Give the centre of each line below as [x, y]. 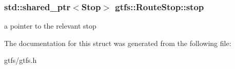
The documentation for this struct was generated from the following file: [118, 43]
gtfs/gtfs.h [21, 60]
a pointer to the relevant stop [50, 26]
